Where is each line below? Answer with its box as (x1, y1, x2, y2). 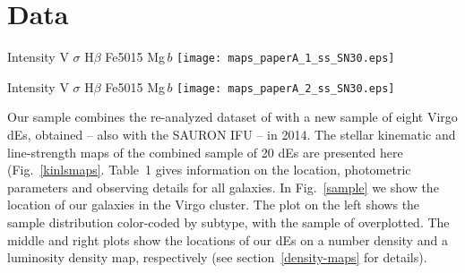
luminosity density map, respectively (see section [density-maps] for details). (7, 248, 427, 267)
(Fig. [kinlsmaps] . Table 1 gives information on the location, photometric (7, 160, 411, 179)
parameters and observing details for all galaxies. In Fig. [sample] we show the (7, 177, 439, 196)
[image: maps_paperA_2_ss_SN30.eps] (177, 81, 395, 95)
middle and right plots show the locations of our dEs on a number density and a (7, 230, 448, 249)
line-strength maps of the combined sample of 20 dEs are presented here (7, 142, 403, 161)
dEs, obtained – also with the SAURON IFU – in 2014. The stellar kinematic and (7, 125, 456, 144)
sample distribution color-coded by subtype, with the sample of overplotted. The (7, 213, 450, 231)
